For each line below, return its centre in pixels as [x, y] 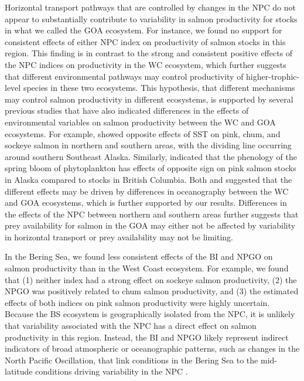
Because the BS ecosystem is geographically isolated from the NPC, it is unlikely [150, 314]
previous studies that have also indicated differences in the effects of [127, 110]
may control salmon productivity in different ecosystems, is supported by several [149, 99]
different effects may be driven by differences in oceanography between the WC [147, 191]
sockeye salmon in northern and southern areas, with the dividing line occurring [148, 145]
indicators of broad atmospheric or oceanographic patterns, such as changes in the [152, 348]
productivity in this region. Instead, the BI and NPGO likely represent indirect [147, 337]
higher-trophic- [273, 76]
